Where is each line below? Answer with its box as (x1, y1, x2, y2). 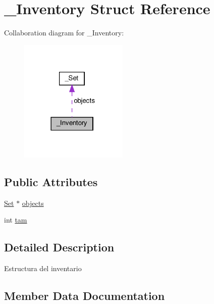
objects (22, 197, 44, 208)
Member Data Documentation (4, 287, 165, 303)
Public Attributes (4, 173, 98, 189)
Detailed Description (4, 239, 115, 255)
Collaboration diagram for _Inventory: (4, 27, 124, 38)
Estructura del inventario (4, 263, 82, 273)
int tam (4, 214, 27, 225)
